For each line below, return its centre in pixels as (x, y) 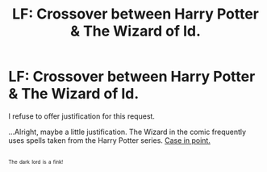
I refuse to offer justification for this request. (82, 116)
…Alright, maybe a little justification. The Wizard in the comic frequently (127, 132)
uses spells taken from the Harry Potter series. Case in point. (110, 140)
